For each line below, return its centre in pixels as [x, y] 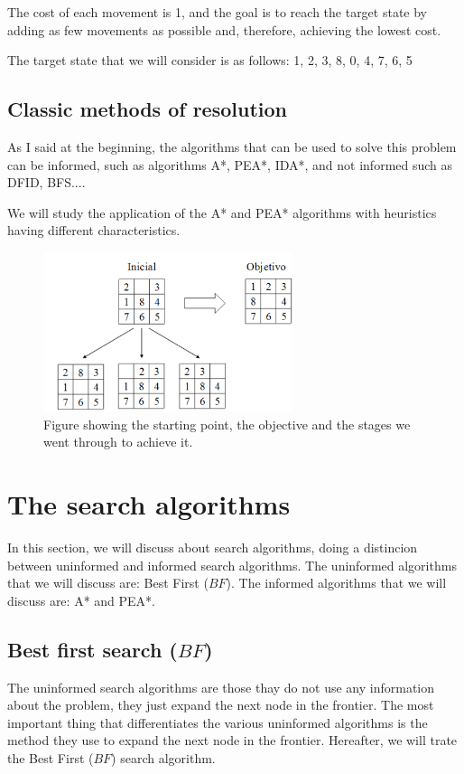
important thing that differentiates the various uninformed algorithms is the [218, 722]
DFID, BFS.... [46, 182]
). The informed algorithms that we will [336, 583]
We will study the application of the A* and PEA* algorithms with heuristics [222, 212]
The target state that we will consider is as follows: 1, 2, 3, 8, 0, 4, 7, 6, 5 [210, 60]
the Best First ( [51, 758]
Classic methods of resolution [147, 109]
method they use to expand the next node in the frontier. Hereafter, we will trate [232, 740]
